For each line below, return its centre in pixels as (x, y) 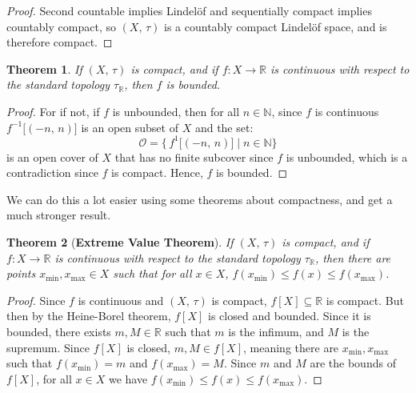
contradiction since (52, 172)
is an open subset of (130, 127)
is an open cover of (52, 156)
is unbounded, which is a (347, 156)
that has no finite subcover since (194, 156)
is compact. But (365, 300)
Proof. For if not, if (53, 111)
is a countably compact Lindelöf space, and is (276, 26)
